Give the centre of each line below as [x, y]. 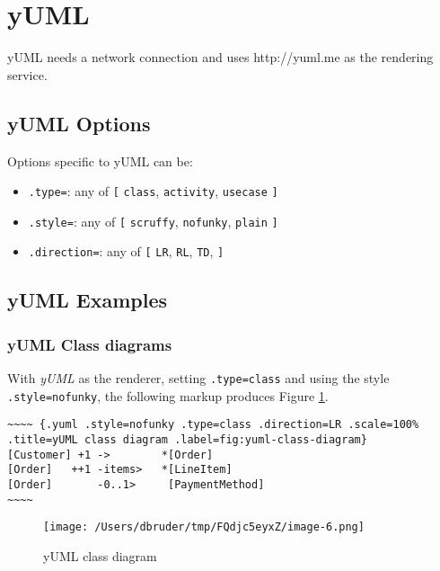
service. [27, 74]
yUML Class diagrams [90, 344]
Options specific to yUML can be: [100, 161]
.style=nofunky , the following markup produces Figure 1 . [168, 395]
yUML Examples [88, 300]
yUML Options [79, 123]
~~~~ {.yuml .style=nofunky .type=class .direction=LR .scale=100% [213, 425]
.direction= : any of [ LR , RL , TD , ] [126, 251]
